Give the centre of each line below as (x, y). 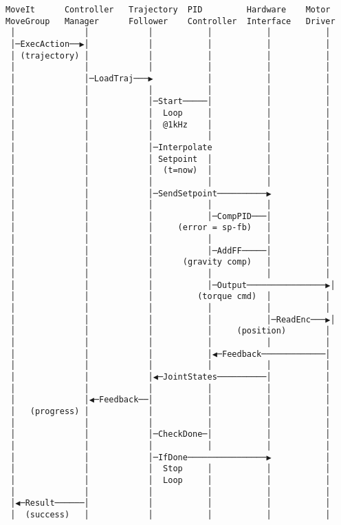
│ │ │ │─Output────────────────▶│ (173, 285)
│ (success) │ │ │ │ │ (170, 514)
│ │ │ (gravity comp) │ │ (170, 262)
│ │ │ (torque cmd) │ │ (170, 297)
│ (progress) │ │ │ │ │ (170, 411)
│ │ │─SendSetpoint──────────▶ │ (170, 193)
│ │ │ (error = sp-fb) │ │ (170, 228)
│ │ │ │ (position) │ (170, 331)
